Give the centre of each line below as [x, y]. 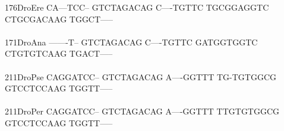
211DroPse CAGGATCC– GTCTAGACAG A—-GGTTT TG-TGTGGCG [141, 76]
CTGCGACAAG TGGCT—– [59, 19]
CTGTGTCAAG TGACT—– [59, 53]
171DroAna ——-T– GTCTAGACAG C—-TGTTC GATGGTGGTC [131, 42]
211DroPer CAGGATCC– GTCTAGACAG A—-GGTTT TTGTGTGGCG [142, 111]
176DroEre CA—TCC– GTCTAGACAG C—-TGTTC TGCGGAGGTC [137, 7]
